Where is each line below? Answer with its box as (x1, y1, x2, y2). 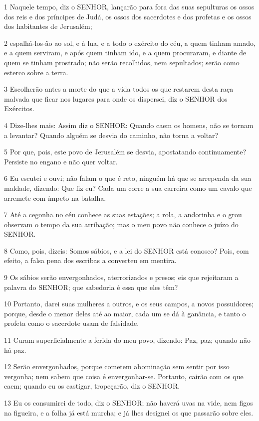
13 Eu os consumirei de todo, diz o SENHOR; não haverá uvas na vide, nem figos (4, 398, 253, 408)
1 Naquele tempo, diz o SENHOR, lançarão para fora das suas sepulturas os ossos (4, 1, 255, 11)
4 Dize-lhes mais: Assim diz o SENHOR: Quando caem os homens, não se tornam (4, 120, 254, 130)
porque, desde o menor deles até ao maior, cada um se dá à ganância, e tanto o (4, 308, 246, 318)
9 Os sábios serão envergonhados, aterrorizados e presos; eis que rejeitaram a (4, 272, 239, 282)
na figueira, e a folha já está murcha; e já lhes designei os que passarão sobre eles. (4, 407, 254, 418)
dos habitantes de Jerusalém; (4, 21, 92, 31)
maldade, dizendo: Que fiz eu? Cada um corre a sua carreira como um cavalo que (4, 182, 252, 193)
